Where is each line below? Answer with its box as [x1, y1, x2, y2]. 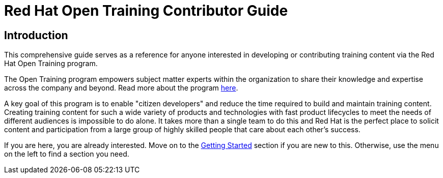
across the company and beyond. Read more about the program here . [4, 83, 238, 93]
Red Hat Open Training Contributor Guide [4, 2, 288, 19]
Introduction [4, 28, 68, 42]
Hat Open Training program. [4, 59, 98, 68]
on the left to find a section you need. [4, 150, 129, 159]
